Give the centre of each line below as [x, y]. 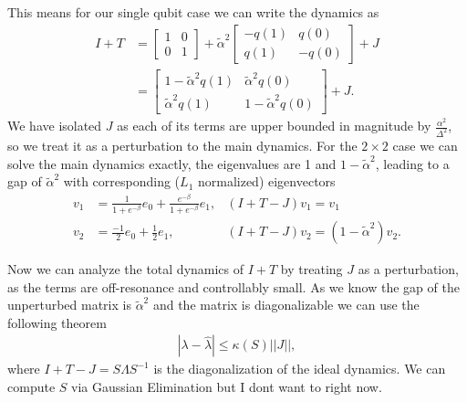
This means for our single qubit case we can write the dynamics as [193, 12]
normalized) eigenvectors [266, 181]
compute [31, 387]
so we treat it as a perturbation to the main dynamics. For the [182, 146]
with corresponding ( [122, 181]
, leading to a [412, 163]
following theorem [57, 322]
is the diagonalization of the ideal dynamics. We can [300, 369]
